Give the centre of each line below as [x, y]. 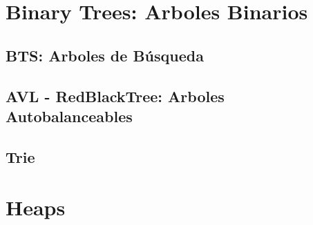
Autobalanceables [69, 116]
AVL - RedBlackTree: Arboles [115, 96]
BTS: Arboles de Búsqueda [105, 55]
